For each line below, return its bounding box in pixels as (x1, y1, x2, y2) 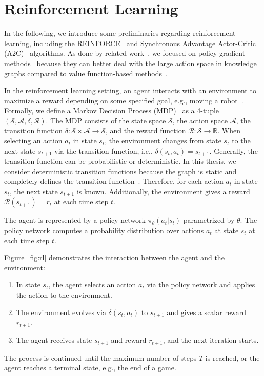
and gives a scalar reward (167, 306, 247, 317)
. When (217, 125, 240, 136)
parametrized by (183, 215, 235, 225)
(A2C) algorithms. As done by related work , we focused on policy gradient (4, 48, 246, 58)
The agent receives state (16, 335, 92, 345)
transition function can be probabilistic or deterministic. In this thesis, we (4, 156, 236, 166)
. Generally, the (209, 145, 258, 156)
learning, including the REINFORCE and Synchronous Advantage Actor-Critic (4, 37, 256, 48)
